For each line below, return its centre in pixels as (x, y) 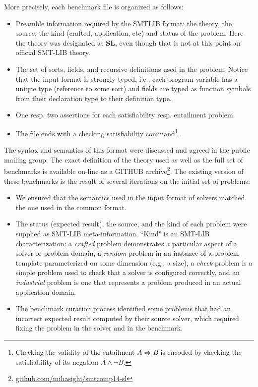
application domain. (46, 292)
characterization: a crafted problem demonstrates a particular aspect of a (126, 243)
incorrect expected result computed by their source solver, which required (127, 318)
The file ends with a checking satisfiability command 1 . (98, 132)
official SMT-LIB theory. (53, 52)
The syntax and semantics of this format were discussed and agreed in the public (127, 150)
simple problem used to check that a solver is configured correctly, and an (128, 272)
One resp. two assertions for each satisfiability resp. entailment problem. (125, 115)
